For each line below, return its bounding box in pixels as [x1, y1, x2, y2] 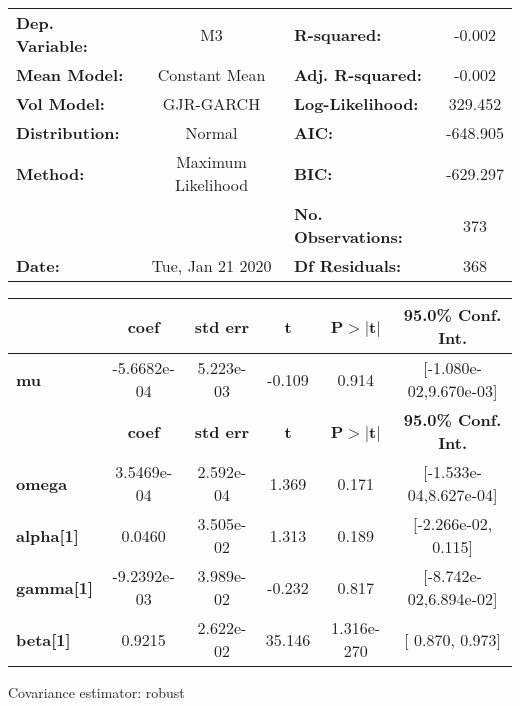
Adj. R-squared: [293, 63, 422, 86]
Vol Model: [16, 92, 105, 115]
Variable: [16, 34, 88, 57]
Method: [16, 161, 85, 185]
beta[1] [16, 627, 71, 651]
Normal [185, 121, 238, 144]
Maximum [176, 150, 247, 173]
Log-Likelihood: [293, 92, 419, 115]
